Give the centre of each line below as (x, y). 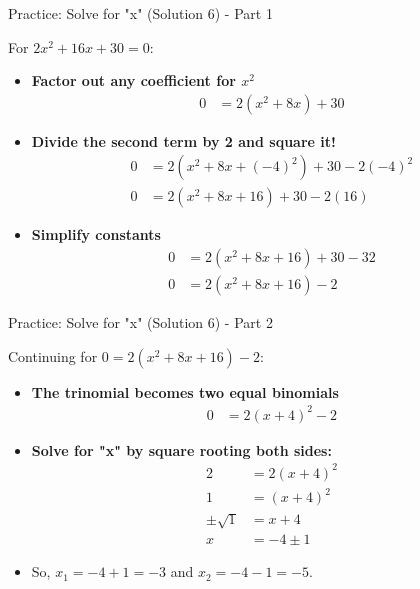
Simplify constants (96, 234)
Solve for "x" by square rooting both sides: (181, 449)
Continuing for (53, 355)
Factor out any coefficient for (133, 80)
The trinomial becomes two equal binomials (185, 391)
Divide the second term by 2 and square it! (183, 140)
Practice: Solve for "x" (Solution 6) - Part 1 (140, 13)
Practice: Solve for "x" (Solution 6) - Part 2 (140, 322)
